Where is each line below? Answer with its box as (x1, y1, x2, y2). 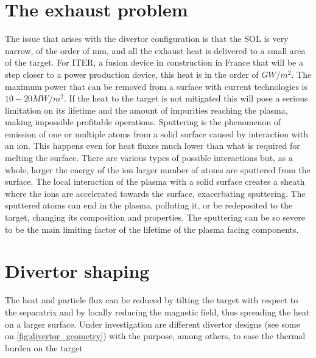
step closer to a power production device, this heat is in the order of (5, 67, 259, 80)
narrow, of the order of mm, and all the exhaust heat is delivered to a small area (5, 44, 306, 57)
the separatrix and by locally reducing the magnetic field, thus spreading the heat (5, 305, 310, 318)
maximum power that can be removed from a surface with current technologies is (5, 80, 308, 92)
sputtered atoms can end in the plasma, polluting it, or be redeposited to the (5, 199, 293, 212)
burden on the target (5, 341, 83, 354)
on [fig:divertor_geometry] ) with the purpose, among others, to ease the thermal (5, 329, 306, 342)
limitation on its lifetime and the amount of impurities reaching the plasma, (5, 103, 288, 116)
